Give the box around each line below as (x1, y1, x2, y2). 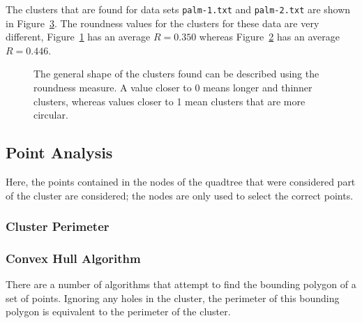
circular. (33, 107, 68, 122)
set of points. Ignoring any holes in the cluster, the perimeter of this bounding (6, 290, 340, 305)
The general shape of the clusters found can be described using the (33, 66, 319, 81)
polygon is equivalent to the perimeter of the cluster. (6, 304, 231, 319)
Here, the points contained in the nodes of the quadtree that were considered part (6, 174, 356, 189)
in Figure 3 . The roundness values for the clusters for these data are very (6, 15, 319, 30)
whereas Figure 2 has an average (199, 29, 340, 44)
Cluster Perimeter (6, 218, 110, 235)
